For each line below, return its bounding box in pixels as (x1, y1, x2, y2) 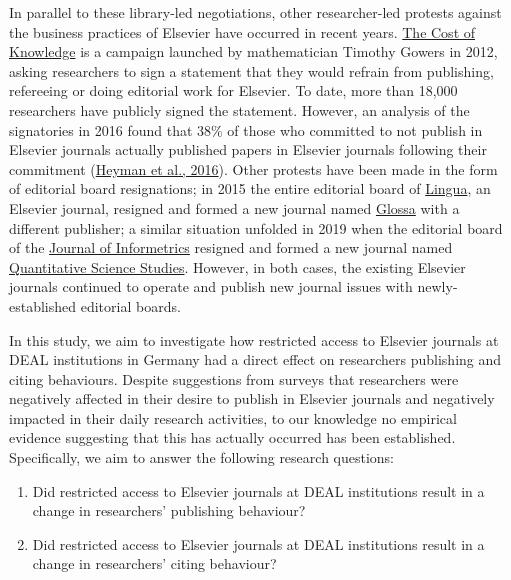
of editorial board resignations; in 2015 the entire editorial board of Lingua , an (9, 178, 491, 199)
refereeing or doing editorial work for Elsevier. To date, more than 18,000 (9, 80, 458, 101)
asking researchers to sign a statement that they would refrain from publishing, (9, 60, 494, 81)
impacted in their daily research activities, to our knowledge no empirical (9, 407, 457, 428)
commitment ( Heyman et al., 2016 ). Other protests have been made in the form (9, 158, 498, 179)
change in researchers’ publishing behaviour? (32, 500, 306, 521)
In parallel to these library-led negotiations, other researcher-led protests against (9, 2, 502, 22)
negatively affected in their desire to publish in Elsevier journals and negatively (9, 388, 495, 409)
